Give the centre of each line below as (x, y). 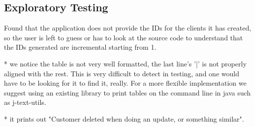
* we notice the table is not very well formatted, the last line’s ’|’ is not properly (125, 63)
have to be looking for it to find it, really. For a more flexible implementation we (125, 83)
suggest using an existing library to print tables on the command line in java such (127, 92)
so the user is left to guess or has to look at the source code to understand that (124, 37)
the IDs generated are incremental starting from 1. (80, 47)
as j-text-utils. (25, 102)
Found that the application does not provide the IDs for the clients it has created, (128, 28)
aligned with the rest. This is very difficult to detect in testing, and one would (122, 73)
